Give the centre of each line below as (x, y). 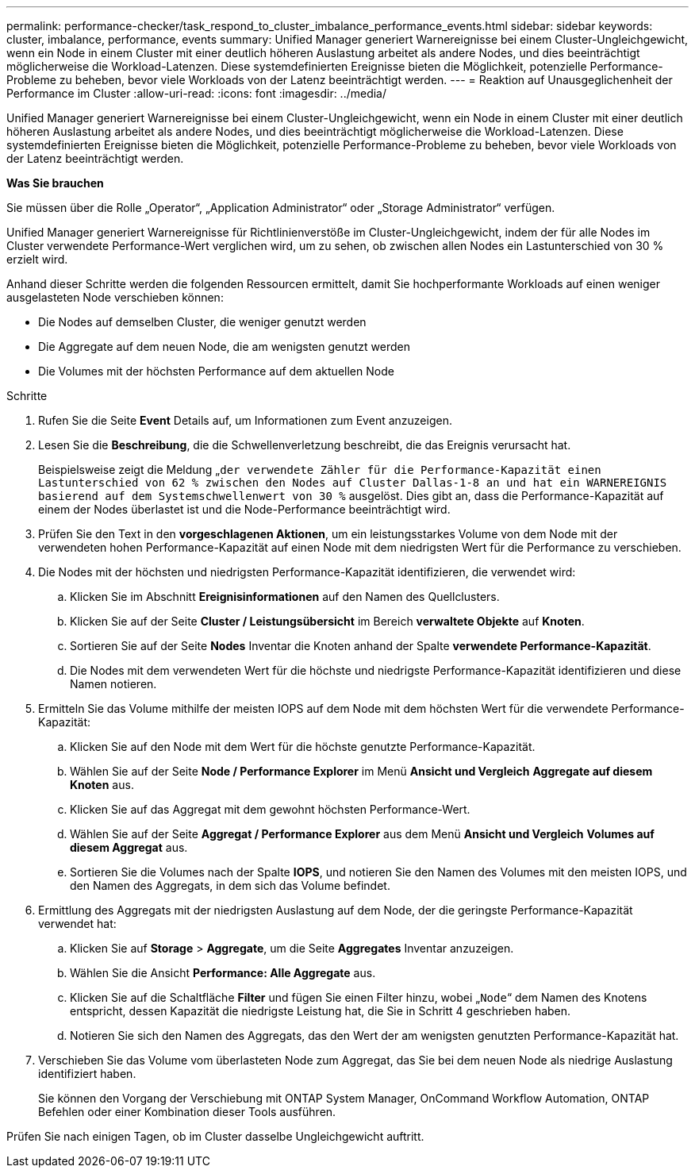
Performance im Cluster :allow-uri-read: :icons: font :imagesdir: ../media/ (197, 93)
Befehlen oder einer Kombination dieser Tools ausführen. (187, 1112)
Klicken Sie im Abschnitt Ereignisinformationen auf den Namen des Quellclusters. (285, 597)
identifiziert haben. (87, 1074)
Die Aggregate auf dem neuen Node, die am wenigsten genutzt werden (225, 346)
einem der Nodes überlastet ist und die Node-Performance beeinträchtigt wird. (244, 509)
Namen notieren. (113, 684)
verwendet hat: (77, 924)
